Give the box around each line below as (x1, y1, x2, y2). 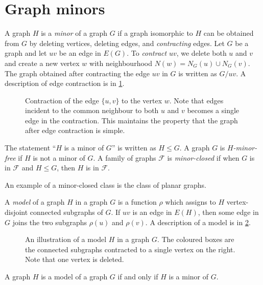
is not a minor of (33, 152, 85, 163)
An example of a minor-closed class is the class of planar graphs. (5, 179, 206, 190)
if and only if (117, 271, 158, 281)
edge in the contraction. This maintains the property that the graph (25, 115, 238, 125)
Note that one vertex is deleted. (25, 254, 124, 265)
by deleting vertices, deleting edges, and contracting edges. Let (29, 37, 225, 48)
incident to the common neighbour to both (25, 105, 159, 116)
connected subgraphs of (30, 207, 103, 217)
